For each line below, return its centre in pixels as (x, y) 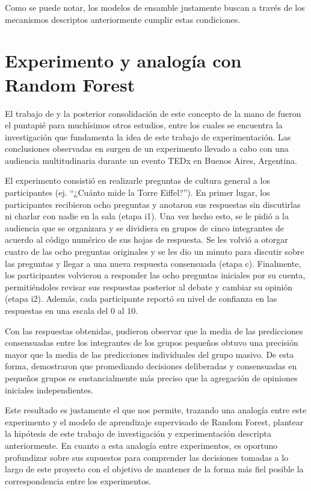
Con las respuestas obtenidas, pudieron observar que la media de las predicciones (154, 330)
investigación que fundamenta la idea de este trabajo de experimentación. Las (148, 136)
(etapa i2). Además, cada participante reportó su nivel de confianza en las (141, 299)
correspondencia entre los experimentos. (78, 480)
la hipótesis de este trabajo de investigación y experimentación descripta (138, 433)
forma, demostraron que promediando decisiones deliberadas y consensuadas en (151, 366)
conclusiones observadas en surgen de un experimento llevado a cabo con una (147, 149)
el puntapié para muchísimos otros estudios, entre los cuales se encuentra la (144, 125)
